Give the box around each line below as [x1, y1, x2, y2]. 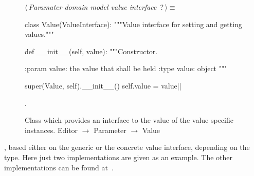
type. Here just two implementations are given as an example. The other [4, 151, 233, 162]
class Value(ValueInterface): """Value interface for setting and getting [25, 18, 242, 29]
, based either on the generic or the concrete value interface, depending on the [4, 142, 250, 152]
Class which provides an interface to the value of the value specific [25, 115, 233, 125]
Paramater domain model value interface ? [28, 2, 164, 12]
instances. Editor [25, 124, 78, 135]
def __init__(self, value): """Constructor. [25, 46, 158, 56]
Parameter [94, 124, 126, 135]
